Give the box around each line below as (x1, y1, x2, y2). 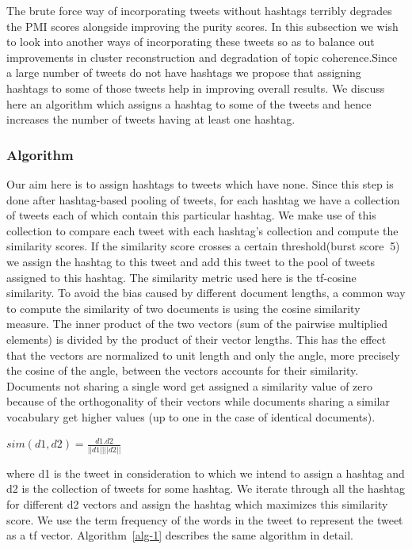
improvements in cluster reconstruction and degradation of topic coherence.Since (6, 48, 398, 65)
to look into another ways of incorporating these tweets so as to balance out (6, 33, 375, 50)
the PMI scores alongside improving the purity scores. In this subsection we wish (6, 17, 399, 34)
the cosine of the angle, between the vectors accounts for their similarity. (6, 362, 359, 379)
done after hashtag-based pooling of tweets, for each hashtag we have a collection (6, 191, 400, 208)
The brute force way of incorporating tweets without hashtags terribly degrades (6, 2, 392, 18)
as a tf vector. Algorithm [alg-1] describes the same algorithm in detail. (6, 527, 353, 543)
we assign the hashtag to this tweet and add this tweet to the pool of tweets (6, 253, 376, 269)
